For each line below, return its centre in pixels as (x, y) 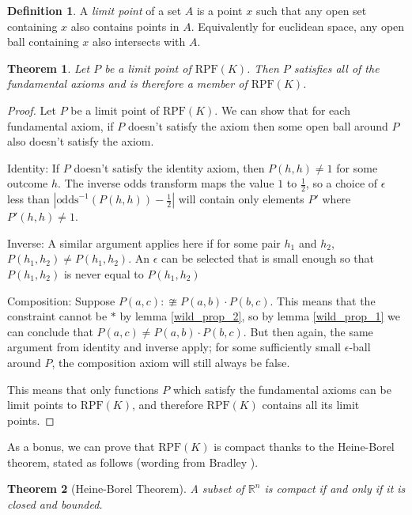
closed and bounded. (55, 504)
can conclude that (50, 331)
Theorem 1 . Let (49, 68)
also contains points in (125, 26)
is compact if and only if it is (335, 488)
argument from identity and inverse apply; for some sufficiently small (174, 347)
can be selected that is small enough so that (267, 258)
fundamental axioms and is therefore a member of (127, 83)
